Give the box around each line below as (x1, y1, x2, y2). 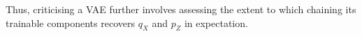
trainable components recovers (6, 15, 135, 30)
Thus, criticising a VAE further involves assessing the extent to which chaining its (6, 2, 356, 16)
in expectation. (184, 15, 248, 30)
